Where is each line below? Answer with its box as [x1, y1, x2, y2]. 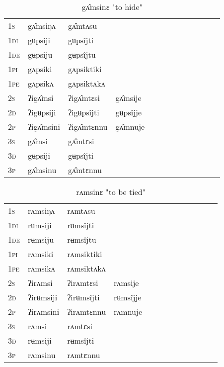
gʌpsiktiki [68, 63, 102, 75]
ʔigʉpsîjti [68, 106, 99, 118]
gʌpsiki [27, 63, 52, 75]
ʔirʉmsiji [27, 291, 58, 303]
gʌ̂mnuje [115, 121, 145, 132]
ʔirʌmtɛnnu [67, 306, 106, 317]
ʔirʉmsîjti [67, 291, 100, 303]
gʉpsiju [27, 49, 53, 60]
